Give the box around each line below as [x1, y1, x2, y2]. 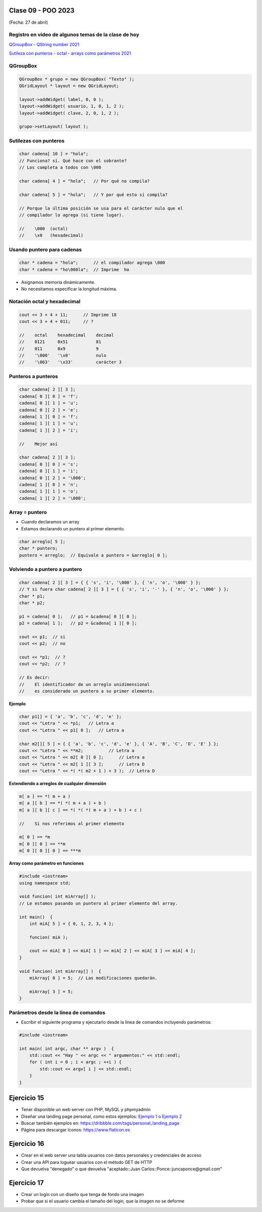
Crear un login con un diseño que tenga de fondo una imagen [21, 1191, 144, 1197]
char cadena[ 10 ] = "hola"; [19, 151, 89, 157]
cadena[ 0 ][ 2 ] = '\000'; [19, 475, 86, 480]
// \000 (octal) [19, 226, 68, 231]
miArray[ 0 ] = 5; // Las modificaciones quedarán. [29, 975, 158, 981]
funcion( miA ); [29, 934, 68, 940]
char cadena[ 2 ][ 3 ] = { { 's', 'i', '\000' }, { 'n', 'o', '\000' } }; [19, 580, 201, 585]
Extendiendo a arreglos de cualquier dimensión [9, 781, 107, 786]
